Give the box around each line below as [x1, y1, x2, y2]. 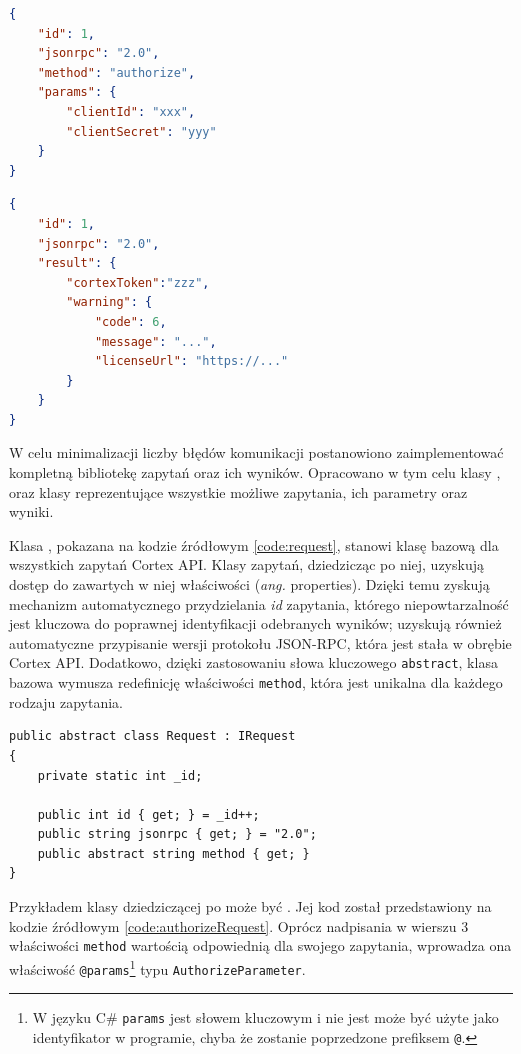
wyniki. [9, 501, 54, 522]
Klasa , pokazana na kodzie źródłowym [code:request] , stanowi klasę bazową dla [9, 534, 499, 555]
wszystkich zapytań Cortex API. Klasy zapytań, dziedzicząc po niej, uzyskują [9, 554, 484, 575]
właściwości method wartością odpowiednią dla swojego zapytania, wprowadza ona [9, 935, 512, 956]
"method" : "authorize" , [37, 65, 196, 80]
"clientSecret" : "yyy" [66, 124, 217, 139]
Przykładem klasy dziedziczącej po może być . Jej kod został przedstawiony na [9, 896, 492, 917]
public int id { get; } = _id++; [37, 807, 260, 822]
